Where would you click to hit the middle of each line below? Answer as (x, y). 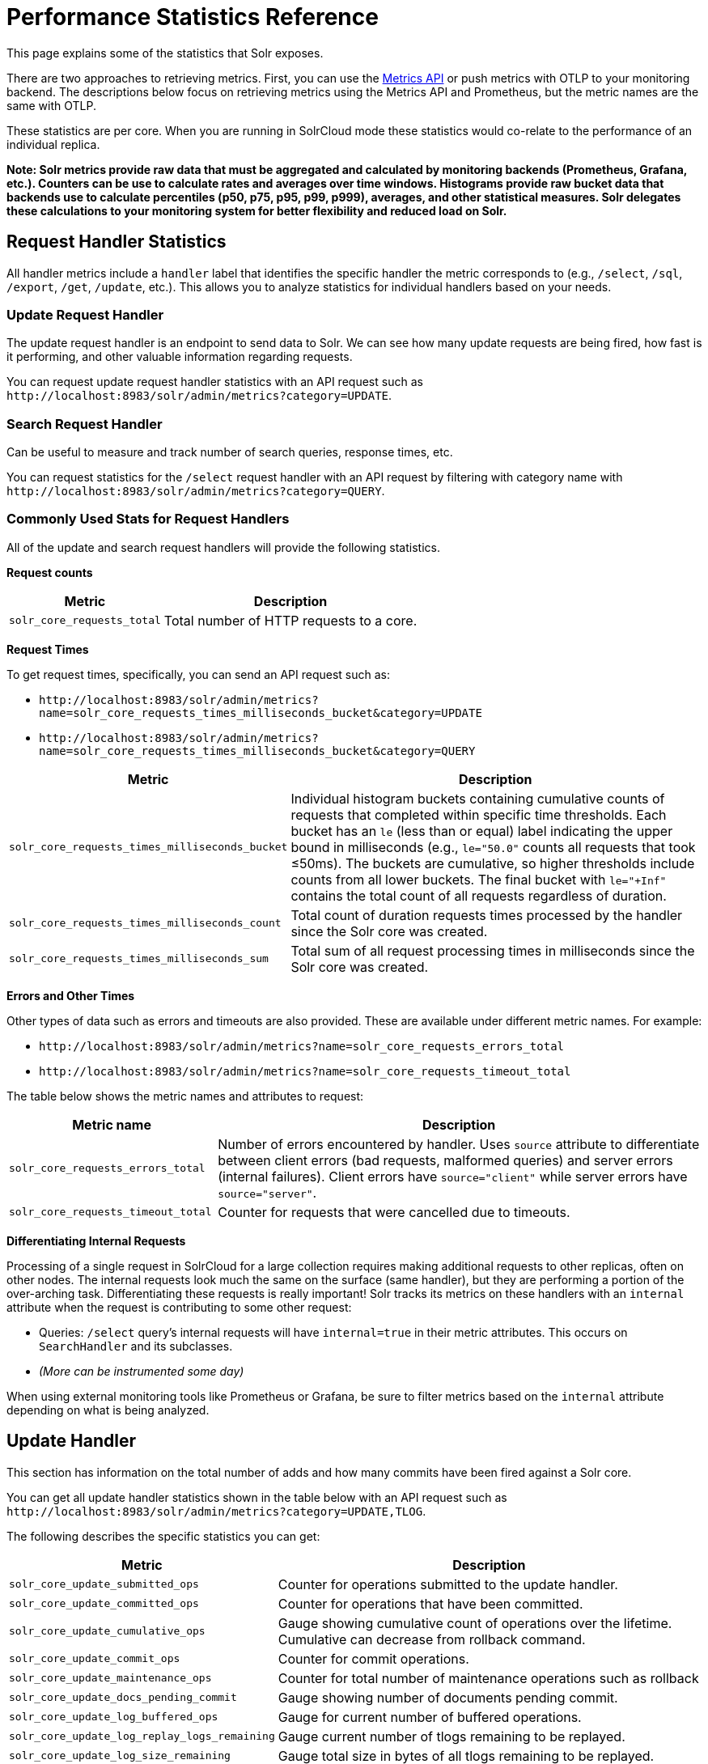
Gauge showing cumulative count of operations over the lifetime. (475, 1623)
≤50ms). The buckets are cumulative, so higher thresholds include (493, 863)
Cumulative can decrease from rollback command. (432, 1639)
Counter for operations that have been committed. (430, 1603)
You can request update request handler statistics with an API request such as (215, 382)
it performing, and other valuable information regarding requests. (180, 357)
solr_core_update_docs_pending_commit (123, 1698)
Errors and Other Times (71, 995)
